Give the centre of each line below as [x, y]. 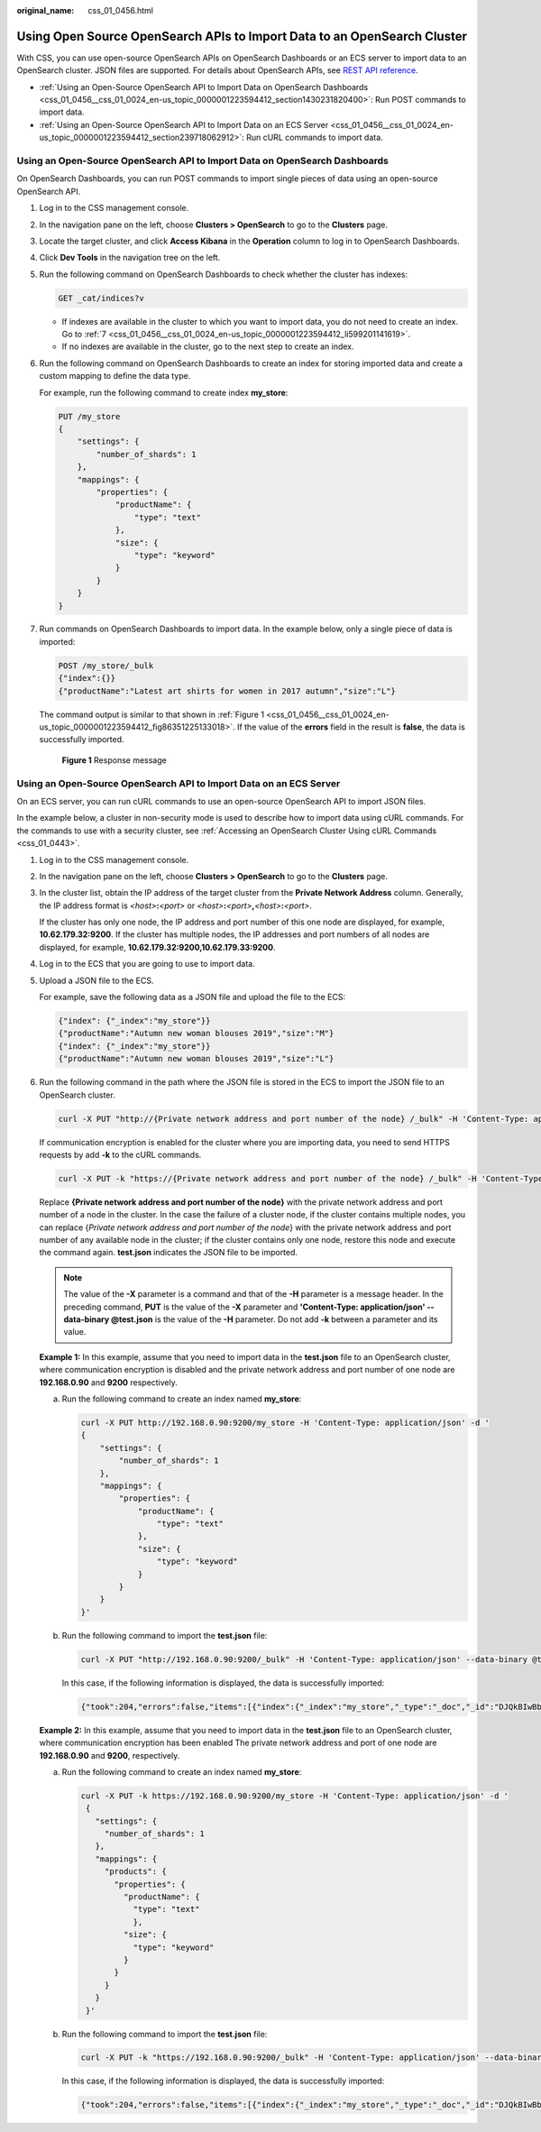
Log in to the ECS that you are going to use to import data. [147, 964]
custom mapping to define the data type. [115, 376]
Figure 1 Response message [114, 760]
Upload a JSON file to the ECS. [96, 980]
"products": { [135, 1872]
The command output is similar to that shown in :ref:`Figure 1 [152, 714]
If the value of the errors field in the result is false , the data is [351, 727]
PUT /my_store [89, 416]
